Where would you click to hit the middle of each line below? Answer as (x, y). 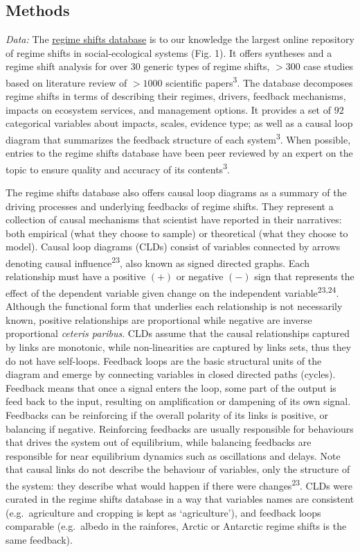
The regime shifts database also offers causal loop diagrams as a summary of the (176, 192)
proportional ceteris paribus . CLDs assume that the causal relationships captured (178, 333)
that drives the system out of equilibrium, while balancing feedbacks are (159, 442)
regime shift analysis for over (67, 66)
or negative (200, 276)
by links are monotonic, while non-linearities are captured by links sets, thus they (179, 346)
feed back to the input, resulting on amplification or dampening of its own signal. (178, 401)
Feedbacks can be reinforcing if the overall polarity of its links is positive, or (167, 414)
